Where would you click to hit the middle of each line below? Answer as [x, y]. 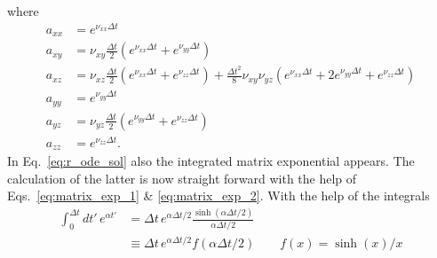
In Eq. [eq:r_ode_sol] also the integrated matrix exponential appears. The [211, 161]
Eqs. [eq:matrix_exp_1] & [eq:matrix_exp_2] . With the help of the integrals [218, 195]
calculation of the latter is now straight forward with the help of [182, 178]
